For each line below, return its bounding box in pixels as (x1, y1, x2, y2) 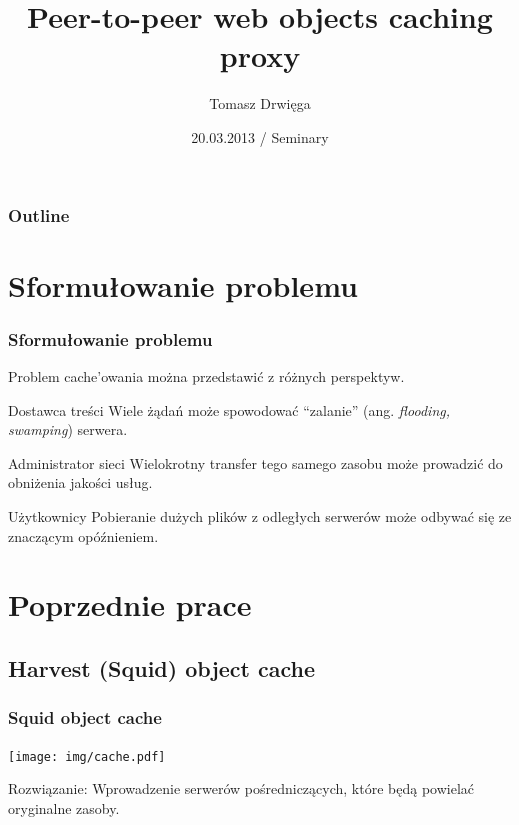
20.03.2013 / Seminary (191, 126, 329, 147)
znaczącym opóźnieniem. (8, 525, 159, 546)
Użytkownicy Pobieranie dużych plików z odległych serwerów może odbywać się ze (8, 505, 512, 526)
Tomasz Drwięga (209, 93, 311, 114)
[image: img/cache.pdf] (8, 749, 166, 764)
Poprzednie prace (8, 584, 252, 625)
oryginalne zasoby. (8, 797, 120, 818)
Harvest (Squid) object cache (8, 652, 315, 683)
